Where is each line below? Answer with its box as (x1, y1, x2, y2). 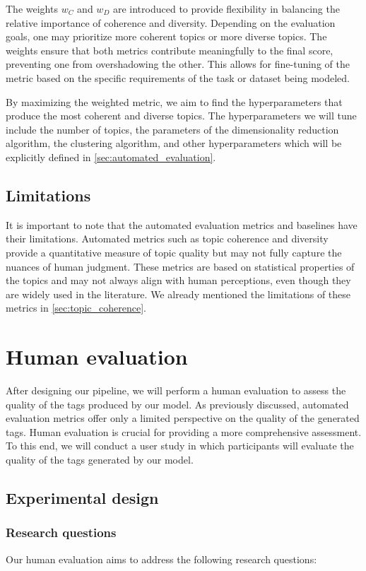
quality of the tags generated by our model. (6, 452, 194, 466)
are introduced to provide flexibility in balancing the (112, 1, 340, 16)
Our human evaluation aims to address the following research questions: (6, 551, 317, 566)
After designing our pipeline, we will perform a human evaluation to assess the (6, 383, 346, 398)
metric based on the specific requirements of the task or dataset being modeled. (6, 70, 350, 85)
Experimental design (6, 486, 159, 508)
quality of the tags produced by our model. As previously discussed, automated (6, 396, 349, 411)
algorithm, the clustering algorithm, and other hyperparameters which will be (6, 136, 342, 151)
